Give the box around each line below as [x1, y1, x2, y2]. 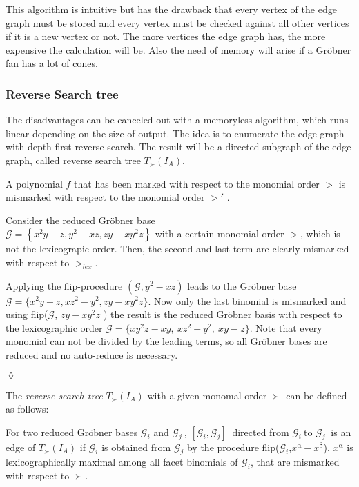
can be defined [286, 388, 347, 402]
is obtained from [101, 439, 171, 454]
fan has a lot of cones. [6, 56, 98, 70]
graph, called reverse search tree [6, 152, 141, 167]
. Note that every [249, 320, 322, 335]
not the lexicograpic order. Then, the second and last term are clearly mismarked [6, 241, 349, 256]
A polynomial [6, 176, 63, 190]
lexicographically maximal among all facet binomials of [6, 455, 238, 469]
